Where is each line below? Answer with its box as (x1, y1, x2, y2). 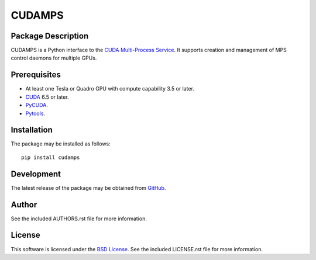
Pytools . (25, 110, 46, 117)
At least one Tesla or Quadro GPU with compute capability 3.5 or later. (25, 85, 194, 92)
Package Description (11, 31, 89, 41)
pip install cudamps (21, 154, 80, 161)
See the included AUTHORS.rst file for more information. (11, 215, 147, 222)
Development (11, 169, 61, 179)
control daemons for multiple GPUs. (11, 54, 97, 61)
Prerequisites (11, 70, 61, 80)
